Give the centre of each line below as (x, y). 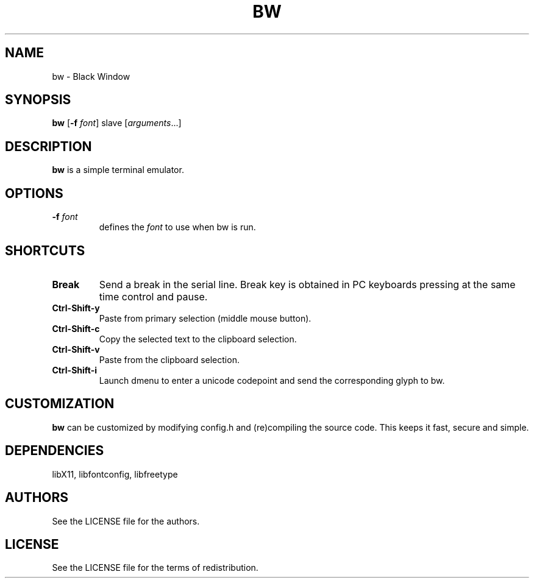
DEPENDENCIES (55, 451)
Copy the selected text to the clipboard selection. (198, 339)
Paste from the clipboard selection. (169, 359)
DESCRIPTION (48, 146)
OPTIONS (34, 193)
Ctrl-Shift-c (76, 328)
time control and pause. (153, 296)
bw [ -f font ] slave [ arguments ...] (117, 123)
